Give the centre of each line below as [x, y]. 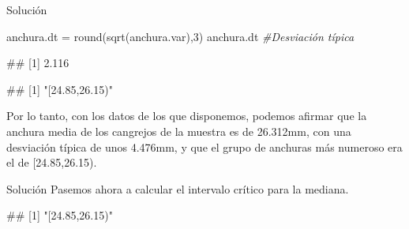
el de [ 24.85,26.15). [52, 162]
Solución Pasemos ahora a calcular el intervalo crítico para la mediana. [178, 188]
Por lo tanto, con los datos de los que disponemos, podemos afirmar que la [187, 116]
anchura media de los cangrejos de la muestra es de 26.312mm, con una [179, 131]
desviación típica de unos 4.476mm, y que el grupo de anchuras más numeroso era [204, 146]
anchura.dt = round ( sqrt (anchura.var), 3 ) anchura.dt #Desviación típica [180, 36]
